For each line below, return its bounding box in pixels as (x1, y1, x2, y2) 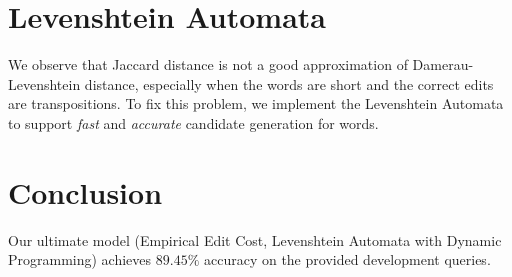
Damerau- (412, 54, 474, 75)
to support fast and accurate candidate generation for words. (8, 112, 379, 133)
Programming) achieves (8, 249, 152, 270)
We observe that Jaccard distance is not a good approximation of (8, 54, 408, 75)
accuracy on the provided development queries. (203, 249, 491, 270)
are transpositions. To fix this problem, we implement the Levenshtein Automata (8, 93, 504, 114)
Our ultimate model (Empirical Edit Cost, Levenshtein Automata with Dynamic (8, 229, 502, 250)
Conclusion (8, 171, 163, 212)
